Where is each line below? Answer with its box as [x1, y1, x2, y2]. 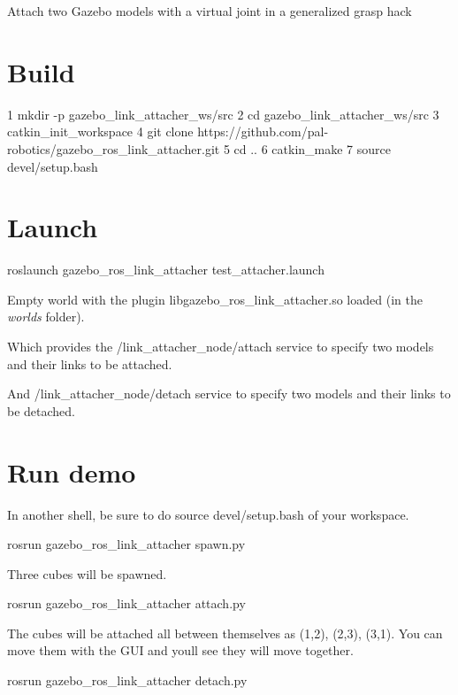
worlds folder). [7, 307, 85, 326]
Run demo [7, 453, 136, 490]
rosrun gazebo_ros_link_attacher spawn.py [7, 535, 246, 553]
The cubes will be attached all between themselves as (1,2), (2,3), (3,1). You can [7, 623, 443, 642]
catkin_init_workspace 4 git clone [7, 122, 194, 141]
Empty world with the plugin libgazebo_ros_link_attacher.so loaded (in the [7, 290, 423, 308]
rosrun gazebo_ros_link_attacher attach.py [7, 594, 246, 613]
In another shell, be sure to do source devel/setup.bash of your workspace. [7, 505, 409, 523]
